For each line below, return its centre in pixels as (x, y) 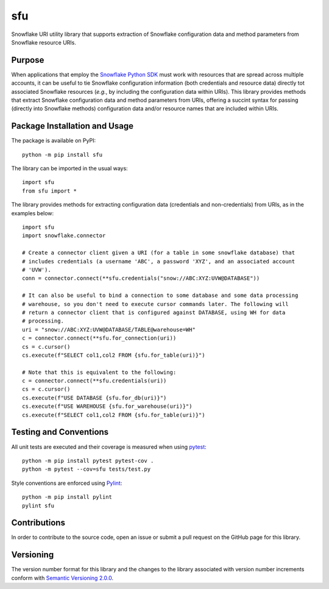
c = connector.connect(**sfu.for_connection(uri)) (99, 338)
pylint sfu (38, 505)
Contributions (38, 523)
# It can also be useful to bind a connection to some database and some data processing (160, 295)
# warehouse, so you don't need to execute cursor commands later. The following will (155, 304)
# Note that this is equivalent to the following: (99, 372)
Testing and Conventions (60, 432)
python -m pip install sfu (62, 155)
